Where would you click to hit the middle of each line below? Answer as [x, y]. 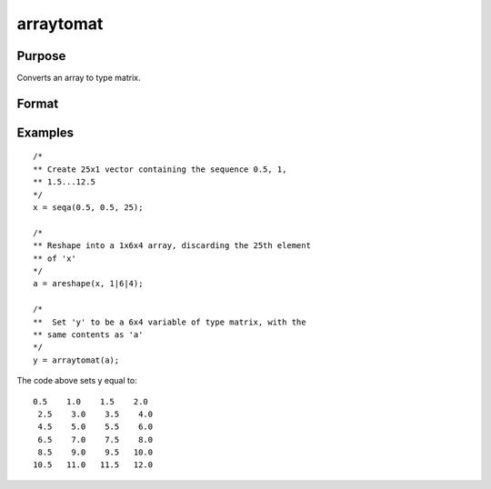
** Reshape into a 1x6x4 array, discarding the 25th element [172, 246]
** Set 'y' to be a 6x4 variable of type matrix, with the [170, 322]
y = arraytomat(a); [76, 360]
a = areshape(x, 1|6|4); [88, 284]
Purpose [41, 56]
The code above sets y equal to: [77, 381]
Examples [45, 132]
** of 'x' [55, 258]
